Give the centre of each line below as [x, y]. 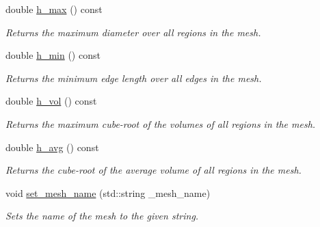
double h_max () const [54, 9]
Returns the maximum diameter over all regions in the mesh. [133, 32]
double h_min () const [53, 55]
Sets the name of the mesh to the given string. [102, 216]
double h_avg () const [52, 147]
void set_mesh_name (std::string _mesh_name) [108, 192]
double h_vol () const [51, 101]
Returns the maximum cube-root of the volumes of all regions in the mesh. [161, 123]
